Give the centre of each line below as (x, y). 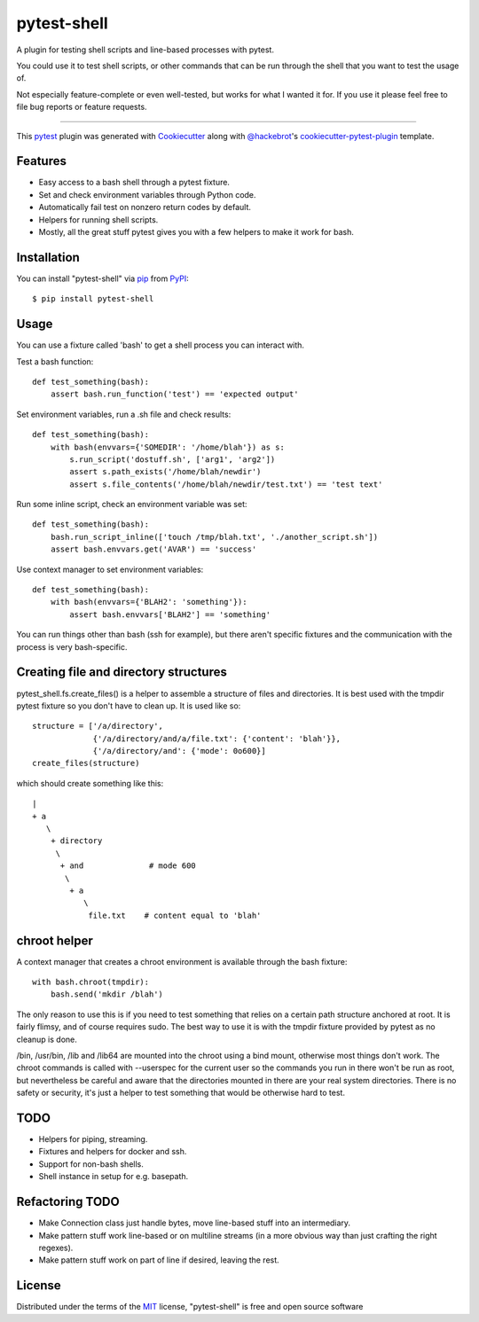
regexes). (56, 1248)
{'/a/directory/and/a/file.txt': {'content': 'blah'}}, (217, 739)
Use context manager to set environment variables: (110, 569)
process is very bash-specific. (72, 646)
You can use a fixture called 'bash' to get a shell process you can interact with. (161, 345)
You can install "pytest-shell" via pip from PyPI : (103, 278)
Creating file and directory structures (122, 673)
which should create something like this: (90, 783)
